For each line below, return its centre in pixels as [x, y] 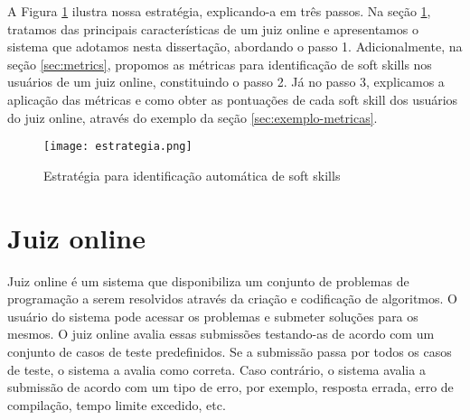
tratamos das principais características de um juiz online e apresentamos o [213, 28]
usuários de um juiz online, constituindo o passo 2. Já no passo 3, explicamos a [226, 82]
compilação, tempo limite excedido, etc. [117, 404]
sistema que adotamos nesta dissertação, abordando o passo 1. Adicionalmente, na [235, 47]
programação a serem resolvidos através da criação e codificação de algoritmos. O [232, 299]
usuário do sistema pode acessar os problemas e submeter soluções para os [213, 316]
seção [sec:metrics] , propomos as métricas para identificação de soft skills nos [220, 64]
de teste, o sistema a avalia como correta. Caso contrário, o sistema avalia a [216, 369]
